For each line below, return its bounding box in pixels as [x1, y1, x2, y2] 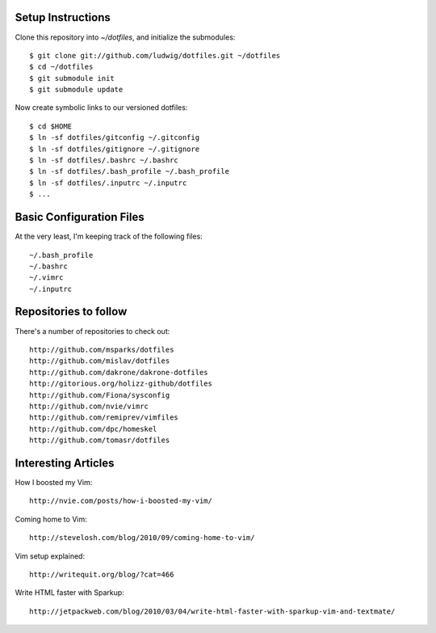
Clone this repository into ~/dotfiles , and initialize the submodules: [15, 32, 236, 42]
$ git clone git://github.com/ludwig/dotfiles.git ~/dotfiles [29, 51, 281, 60]
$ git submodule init [29, 74, 115, 82]
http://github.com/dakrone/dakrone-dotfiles [29, 368, 209, 377]
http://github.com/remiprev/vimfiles [29, 413, 179, 422]
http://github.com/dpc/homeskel [29, 424, 157, 433]
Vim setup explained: [15, 551, 85, 561]
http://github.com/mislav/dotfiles [29, 357, 170, 365]
